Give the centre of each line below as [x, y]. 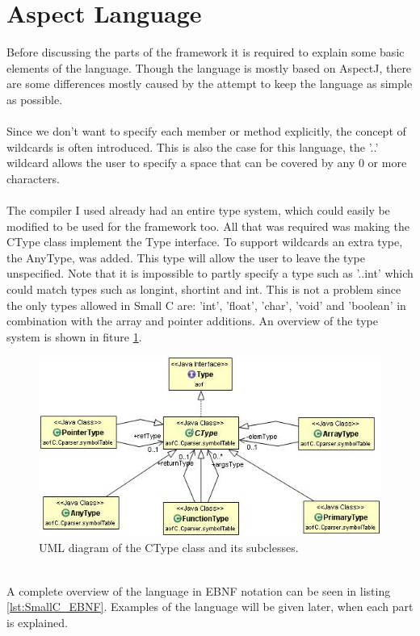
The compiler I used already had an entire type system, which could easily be [198, 210]
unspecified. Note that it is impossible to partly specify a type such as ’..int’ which [210, 273]
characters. [33, 178]
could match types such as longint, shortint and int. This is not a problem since [204, 289]
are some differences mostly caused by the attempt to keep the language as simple [210, 84]
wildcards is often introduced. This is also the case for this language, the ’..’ [193, 146]
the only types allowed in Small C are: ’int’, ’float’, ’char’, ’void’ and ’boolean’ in [206, 305]
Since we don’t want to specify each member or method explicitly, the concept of [206, 131]
